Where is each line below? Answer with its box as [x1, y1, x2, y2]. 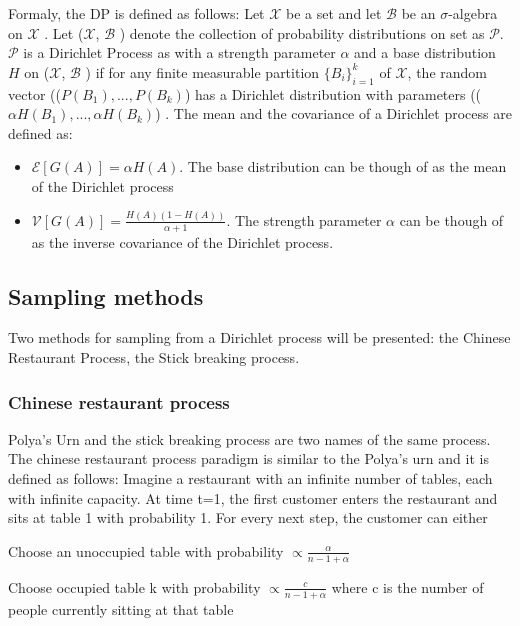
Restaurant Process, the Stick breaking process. [8, 347, 300, 368]
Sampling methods [8, 280, 204, 311]
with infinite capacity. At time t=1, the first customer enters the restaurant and [8, 487, 498, 508]
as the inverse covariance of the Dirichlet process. [31, 231, 334, 252]
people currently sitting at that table [8, 598, 234, 619]
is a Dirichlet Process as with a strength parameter [23, 42, 336, 63]
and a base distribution [354, 42, 496, 63]
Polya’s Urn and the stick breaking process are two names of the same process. [8, 428, 491, 449]
